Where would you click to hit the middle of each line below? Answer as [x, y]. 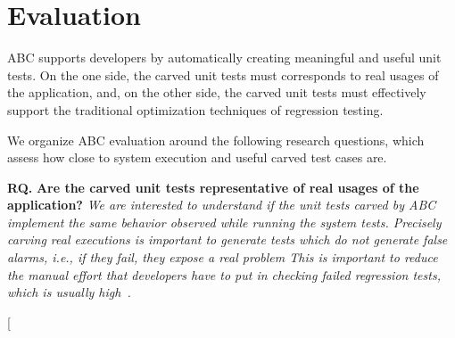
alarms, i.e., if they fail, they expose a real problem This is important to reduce [223, 257]
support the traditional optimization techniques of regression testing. [195, 109]
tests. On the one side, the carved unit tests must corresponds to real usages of [223, 74]
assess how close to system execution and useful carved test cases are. [197, 157]
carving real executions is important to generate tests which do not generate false [227, 239]
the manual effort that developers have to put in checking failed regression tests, [224, 274]
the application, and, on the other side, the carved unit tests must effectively [217, 92]
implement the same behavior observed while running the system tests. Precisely [224, 222]
